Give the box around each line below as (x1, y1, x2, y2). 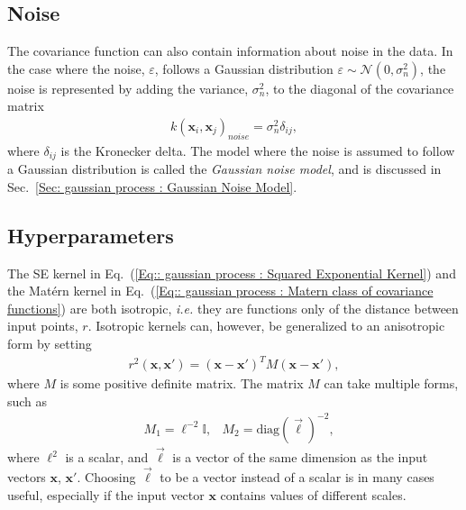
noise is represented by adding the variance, (7, 78, 249, 97)
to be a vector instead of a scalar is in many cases (160, 467, 434, 486)
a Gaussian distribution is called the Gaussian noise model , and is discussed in (7, 159, 442, 178)
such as (7, 391, 48, 410)
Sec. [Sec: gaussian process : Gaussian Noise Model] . (7, 177, 297, 196)
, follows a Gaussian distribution (154, 59, 334, 77)
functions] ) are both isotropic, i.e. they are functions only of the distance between (7, 298, 459, 317)
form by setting (7, 334, 92, 353)
